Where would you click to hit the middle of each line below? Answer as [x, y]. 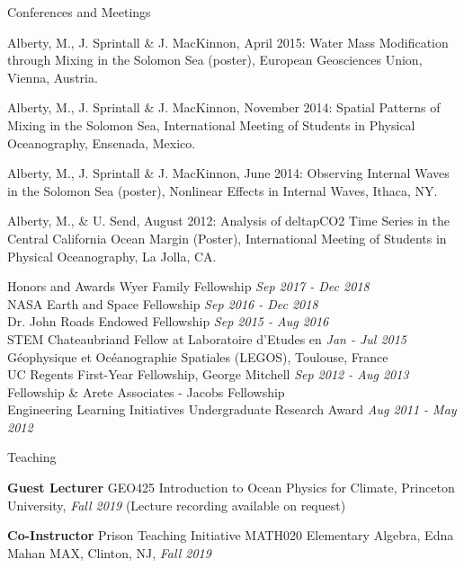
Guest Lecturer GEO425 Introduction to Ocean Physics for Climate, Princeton [231, 488]
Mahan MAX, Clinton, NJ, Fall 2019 [109, 552]
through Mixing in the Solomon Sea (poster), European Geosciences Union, [215, 60]
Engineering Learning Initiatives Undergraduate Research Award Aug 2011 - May [232, 409]
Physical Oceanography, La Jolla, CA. [112, 256]
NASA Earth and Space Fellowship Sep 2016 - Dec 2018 [163, 303]
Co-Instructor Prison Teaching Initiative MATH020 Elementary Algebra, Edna [231, 535]
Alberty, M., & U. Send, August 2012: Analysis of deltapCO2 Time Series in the [228, 221]
